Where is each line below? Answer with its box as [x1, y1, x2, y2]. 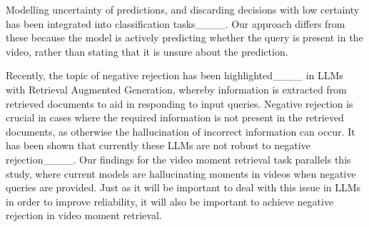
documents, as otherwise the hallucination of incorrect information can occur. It [6, 123, 355, 138]
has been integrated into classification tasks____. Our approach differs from [6, 16, 345, 31]
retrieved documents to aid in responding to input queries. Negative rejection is [6, 96, 353, 111]
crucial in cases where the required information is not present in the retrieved [6, 110, 344, 125]
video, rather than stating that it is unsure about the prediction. [6, 44, 288, 59]
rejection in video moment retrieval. [6, 208, 162, 223]
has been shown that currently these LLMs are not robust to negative [6, 138, 310, 153]
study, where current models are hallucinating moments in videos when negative [6, 166, 356, 181]
